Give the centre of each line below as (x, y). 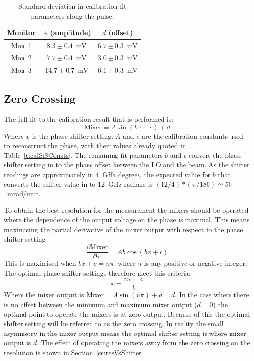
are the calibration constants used (193, 136)
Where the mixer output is (44, 295)
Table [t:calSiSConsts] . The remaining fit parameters (83, 155)
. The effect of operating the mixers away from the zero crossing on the (143, 343)
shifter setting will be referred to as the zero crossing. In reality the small (114, 323)
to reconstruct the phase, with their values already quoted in (95, 145)
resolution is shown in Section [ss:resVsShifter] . (75, 352)
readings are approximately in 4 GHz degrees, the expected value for (107, 174)
